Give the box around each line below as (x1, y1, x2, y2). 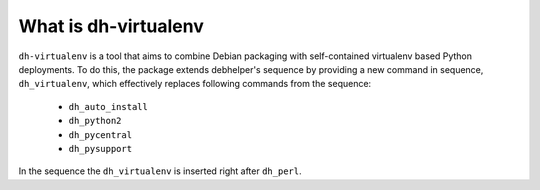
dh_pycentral (68, 129, 133, 140)
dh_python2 (68, 115, 122, 127)
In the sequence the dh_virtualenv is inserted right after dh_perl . (18, 165, 302, 177)
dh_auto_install (68, 101, 149, 112)
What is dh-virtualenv (18, 15, 204, 37)
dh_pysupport (68, 143, 133, 154)
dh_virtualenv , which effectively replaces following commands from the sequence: (18, 78, 372, 90)
